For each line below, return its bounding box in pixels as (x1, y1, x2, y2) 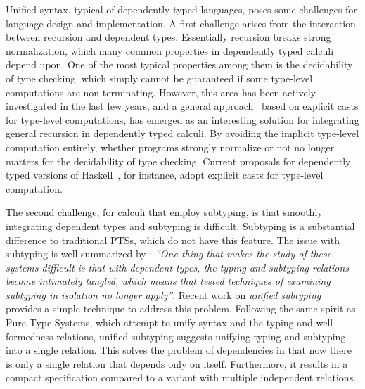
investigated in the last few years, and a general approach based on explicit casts (6, 98, 359, 113)
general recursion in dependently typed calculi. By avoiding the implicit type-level (6, 126, 359, 141)
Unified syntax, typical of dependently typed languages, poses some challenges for (6, 2, 357, 16)
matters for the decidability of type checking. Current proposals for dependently (6, 153, 351, 168)
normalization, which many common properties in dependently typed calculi (6, 43, 334, 58)
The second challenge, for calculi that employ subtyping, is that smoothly (6, 205, 323, 219)
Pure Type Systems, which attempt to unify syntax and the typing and (6, 315, 313, 330)
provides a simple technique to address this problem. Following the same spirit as (6, 301, 356, 316)
